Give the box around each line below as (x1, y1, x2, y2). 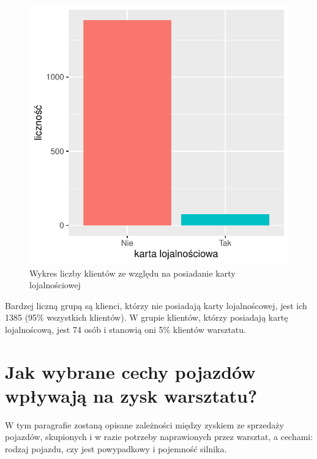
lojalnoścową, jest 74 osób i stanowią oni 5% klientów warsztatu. (5, 323, 246, 335)
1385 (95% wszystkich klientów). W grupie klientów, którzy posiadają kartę (5, 311, 288, 324)
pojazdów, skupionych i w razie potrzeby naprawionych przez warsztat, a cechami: (5, 430, 313, 443)
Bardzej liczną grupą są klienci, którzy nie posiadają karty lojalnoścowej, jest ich (5, 299, 307, 312)
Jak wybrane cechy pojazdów (5, 359, 256, 384)
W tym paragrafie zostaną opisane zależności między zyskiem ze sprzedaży (5, 418, 284, 431)
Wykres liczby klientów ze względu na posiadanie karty (29, 266, 236, 279)
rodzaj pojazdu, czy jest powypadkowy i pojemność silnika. (5, 442, 227, 455)
